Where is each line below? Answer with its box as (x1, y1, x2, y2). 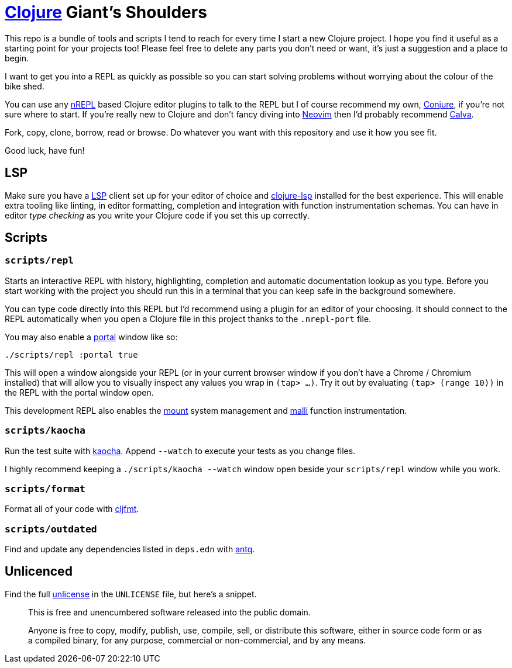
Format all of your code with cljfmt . (5, 504, 139, 514)
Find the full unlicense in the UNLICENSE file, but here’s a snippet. (5, 589, 257, 599)
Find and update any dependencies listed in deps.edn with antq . (5, 544, 255, 555)
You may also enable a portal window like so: (5, 331, 178, 342)
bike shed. (5, 81, 44, 91)
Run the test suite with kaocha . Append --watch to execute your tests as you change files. (5, 445, 356, 456)
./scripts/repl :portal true (5, 349, 138, 359)
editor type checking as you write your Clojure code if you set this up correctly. (5, 210, 310, 220)
